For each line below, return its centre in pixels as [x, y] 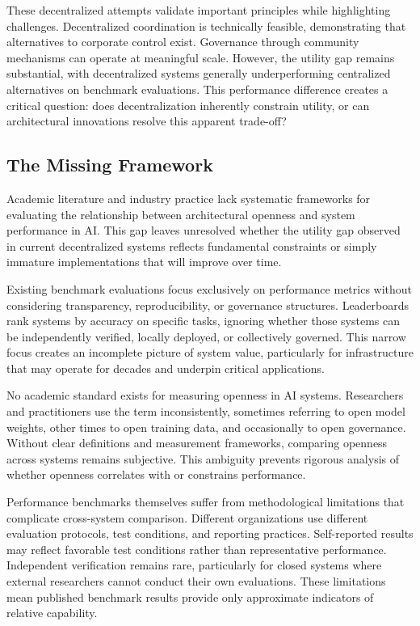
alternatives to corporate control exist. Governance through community [183, 42]
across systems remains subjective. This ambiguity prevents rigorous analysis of [203, 458]
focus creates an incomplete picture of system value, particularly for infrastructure [210, 352]
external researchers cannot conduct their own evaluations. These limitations [196, 581]
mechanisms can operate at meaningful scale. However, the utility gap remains [201, 57]
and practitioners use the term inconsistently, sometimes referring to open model [206, 411]
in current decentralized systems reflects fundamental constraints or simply [192, 245]
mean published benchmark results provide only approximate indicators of [190, 596]
